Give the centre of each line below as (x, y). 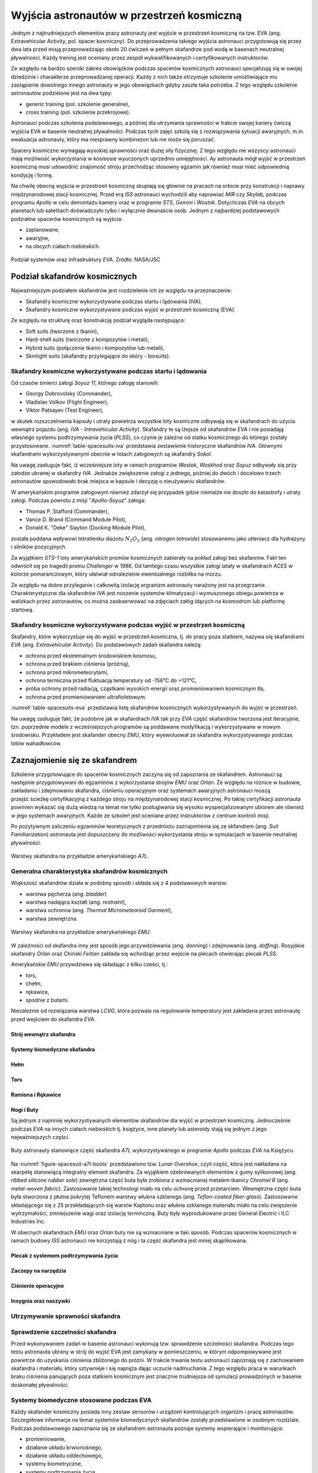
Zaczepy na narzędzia (39, 1271)
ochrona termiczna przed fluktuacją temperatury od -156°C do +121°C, (111, 680)
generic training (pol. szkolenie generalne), (78, 104)
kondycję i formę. (32, 175)
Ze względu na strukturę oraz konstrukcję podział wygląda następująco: (98, 321)
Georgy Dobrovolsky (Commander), (69, 394)
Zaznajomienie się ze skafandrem (74, 760)
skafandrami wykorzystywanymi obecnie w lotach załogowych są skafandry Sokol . (112, 454)
